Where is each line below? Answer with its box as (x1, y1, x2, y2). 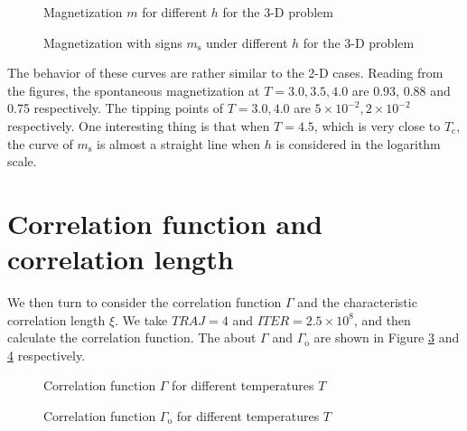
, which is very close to (313, 116, 441, 135)
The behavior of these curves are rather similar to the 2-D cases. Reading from (7, 63, 444, 82)
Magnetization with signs (43, 33, 182, 52)
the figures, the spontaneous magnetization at (7, 80, 260, 99)
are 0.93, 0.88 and (351, 80, 451, 99)
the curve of (7, 134, 73, 153)
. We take (115, 310, 168, 329)
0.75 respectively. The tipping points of (7, 98, 223, 117)
